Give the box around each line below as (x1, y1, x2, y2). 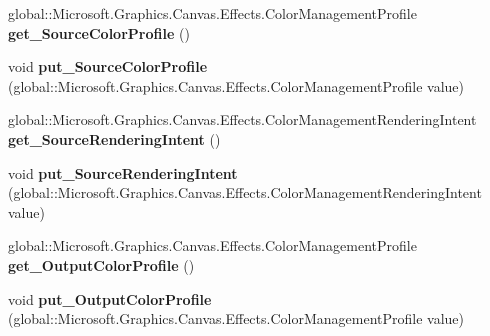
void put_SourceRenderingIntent (8, 162, 238, 183)
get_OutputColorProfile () (8, 254, 195, 275)
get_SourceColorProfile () (8, 22, 190, 43)
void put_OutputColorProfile (8, 288, 212, 309)
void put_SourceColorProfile (8, 56, 208, 77)
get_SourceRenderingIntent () (8, 128, 221, 149)
